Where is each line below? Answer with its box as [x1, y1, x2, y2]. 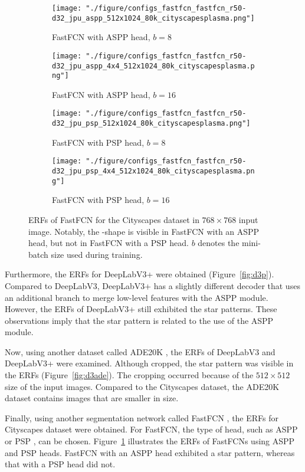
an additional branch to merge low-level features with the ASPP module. [5, 291, 268, 303]
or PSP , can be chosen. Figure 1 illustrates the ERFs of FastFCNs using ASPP [5, 435, 295, 447]
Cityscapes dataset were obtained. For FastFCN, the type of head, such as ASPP [5, 423, 298, 435]
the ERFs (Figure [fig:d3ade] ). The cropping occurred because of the [5, 369, 254, 381]
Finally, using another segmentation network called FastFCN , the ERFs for [5, 411, 279, 424]
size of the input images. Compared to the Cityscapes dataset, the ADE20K [5, 380, 280, 392]
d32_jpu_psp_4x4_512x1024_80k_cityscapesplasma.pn [52, 167, 255, 176]
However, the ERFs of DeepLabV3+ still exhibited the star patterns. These [5, 303, 277, 315]
